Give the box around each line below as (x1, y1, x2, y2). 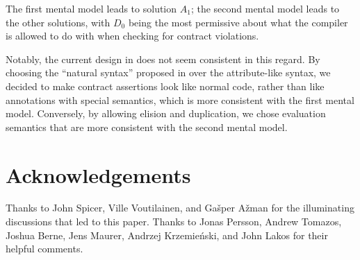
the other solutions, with (6, 15, 111, 29)
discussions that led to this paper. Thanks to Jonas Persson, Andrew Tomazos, (6, 214, 342, 229)
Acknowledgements (6, 160, 191, 189)
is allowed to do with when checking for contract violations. (6, 28, 259, 43)
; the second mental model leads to (190, 1, 340, 15)
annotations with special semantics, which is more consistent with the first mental (6, 92, 354, 107)
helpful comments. (6, 241, 83, 256)
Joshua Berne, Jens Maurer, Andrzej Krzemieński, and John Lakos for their (6, 227, 328, 242)
